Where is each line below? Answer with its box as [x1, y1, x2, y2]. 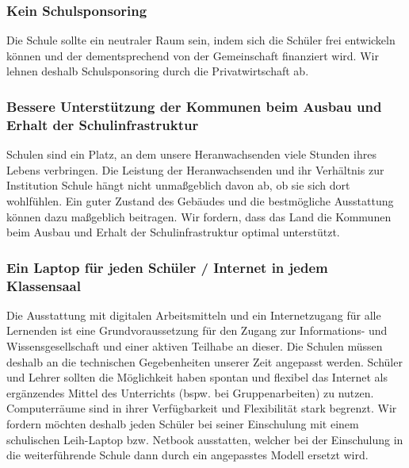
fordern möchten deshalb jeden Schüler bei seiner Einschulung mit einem [6, 416, 359, 432]
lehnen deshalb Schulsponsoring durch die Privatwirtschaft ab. [6, 63, 309, 79]
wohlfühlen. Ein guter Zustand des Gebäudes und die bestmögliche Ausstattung [6, 192, 394, 209]
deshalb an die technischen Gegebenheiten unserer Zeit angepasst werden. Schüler [6, 353, 403, 370]
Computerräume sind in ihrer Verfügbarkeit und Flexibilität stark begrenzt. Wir [6, 400, 397, 416]
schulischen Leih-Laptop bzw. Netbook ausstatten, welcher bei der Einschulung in [6, 431, 403, 447]
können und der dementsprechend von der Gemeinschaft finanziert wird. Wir [6, 47, 379, 63]
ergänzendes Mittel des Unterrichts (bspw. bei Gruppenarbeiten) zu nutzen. [6, 384, 374, 401]
